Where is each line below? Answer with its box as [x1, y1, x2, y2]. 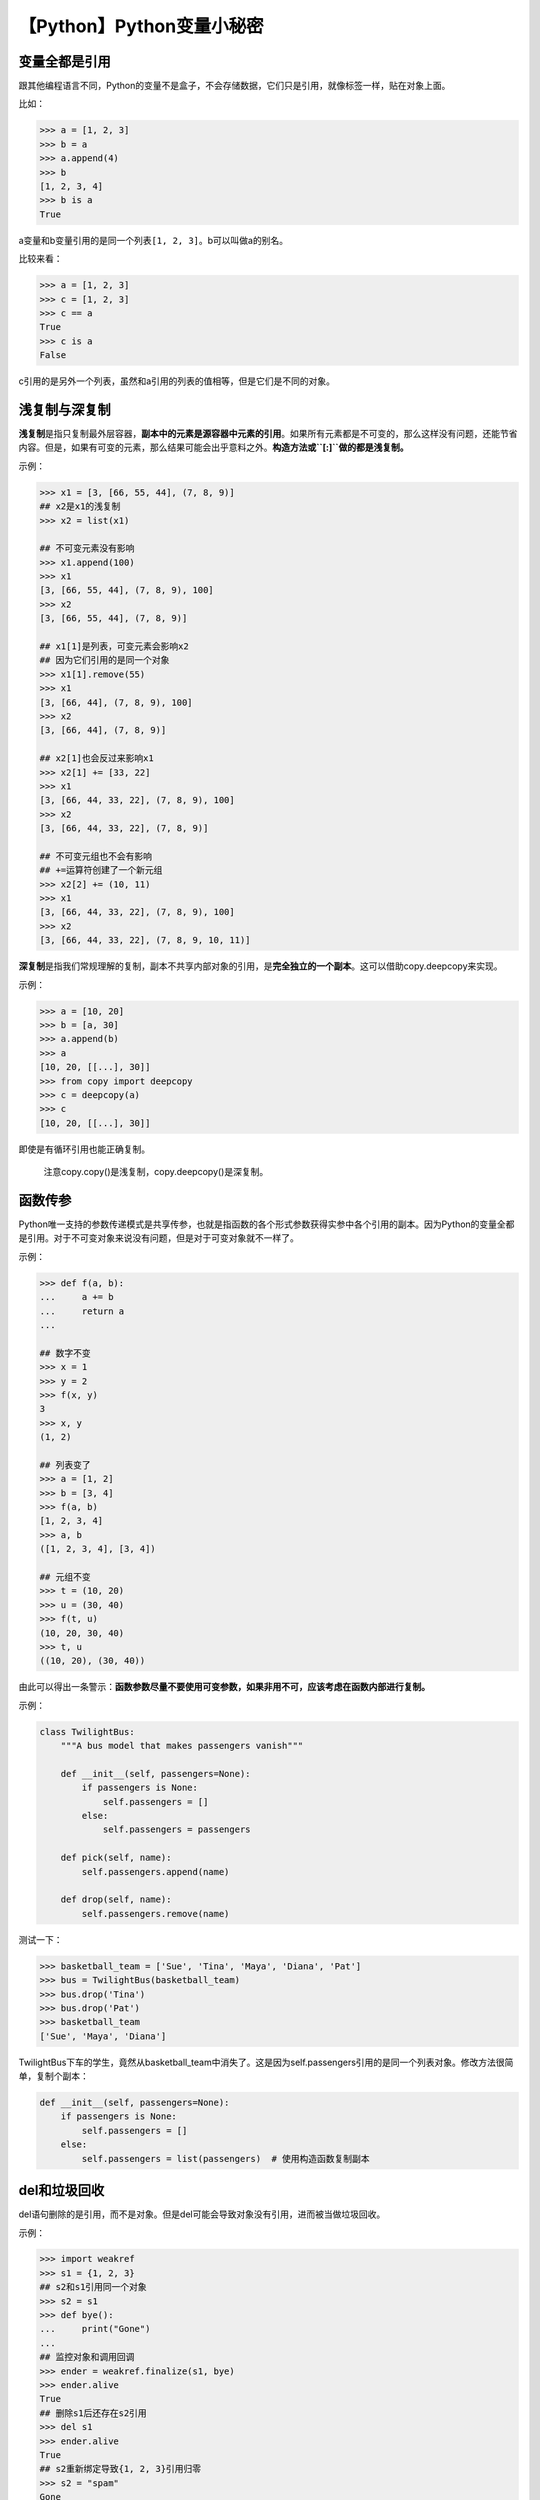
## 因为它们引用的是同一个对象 [39, 655, 170, 666]
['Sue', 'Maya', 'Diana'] [39, 2030, 167, 2042]
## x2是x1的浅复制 [39, 501, 121, 512]
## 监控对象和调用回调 [39, 2351, 135, 2363]
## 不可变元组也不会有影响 [39, 850, 152, 862]
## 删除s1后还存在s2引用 [39, 2407, 147, 2419]
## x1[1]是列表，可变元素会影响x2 [39, 641, 189, 652]
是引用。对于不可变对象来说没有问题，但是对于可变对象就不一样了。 [18, 1232, 299, 1244]
